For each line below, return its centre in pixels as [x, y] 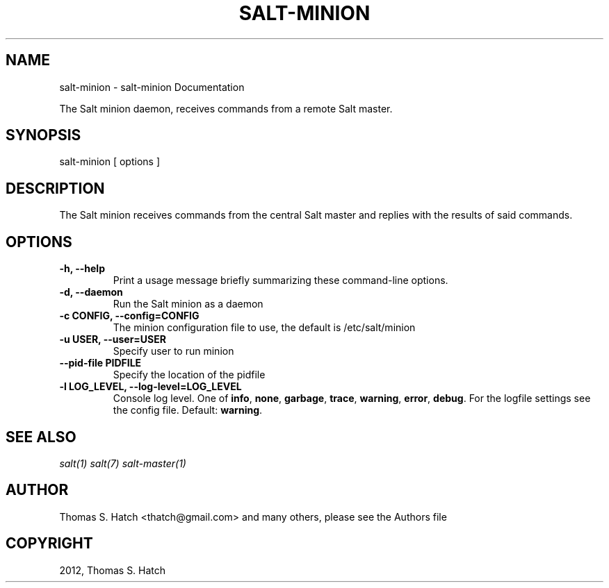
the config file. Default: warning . [188, 410]
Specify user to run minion [173, 351]
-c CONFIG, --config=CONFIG [129, 316]
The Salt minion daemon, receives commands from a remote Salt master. [226, 108]
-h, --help [82, 269]
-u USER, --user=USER [113, 339]
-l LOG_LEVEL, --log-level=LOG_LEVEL [151, 387]
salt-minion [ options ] [109, 162]
